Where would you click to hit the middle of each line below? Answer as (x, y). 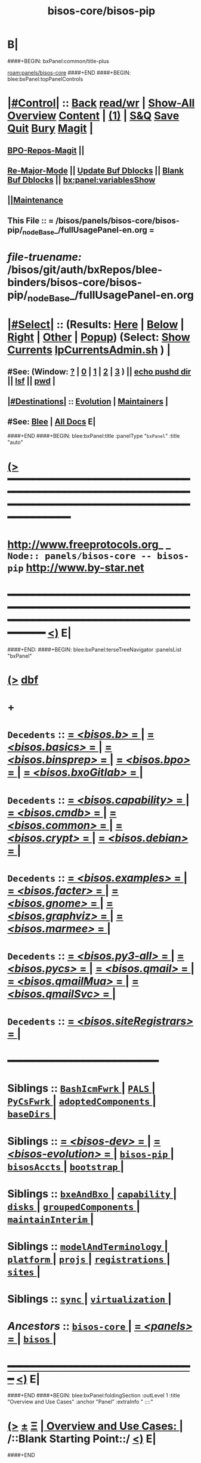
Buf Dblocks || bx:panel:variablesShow (81, 180)
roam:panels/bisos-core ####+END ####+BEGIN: (69, 72)
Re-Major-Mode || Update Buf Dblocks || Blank (96, 170)
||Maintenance (35, 200)
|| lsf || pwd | (32, 381)
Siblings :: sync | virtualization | (90, 1299)
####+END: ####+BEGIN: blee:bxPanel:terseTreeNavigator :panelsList (95, 649)
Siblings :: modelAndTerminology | (88, 1246)
